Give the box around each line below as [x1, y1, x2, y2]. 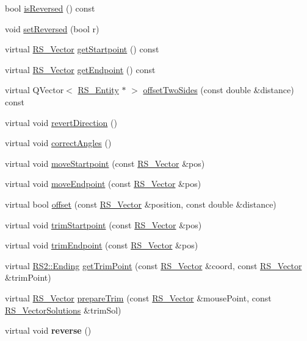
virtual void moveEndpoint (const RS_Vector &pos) [5, 177, 201, 190]
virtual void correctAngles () [5, 136, 112, 149]
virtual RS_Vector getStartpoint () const [5, 43, 159, 55]
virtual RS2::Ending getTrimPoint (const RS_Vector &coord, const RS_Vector [5, 259, 302, 272]
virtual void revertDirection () [5, 116, 117, 128]
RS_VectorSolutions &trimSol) [5, 303, 121, 316]
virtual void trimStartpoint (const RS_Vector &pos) [5, 218, 202, 231]
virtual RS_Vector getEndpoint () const [5, 63, 156, 76]
